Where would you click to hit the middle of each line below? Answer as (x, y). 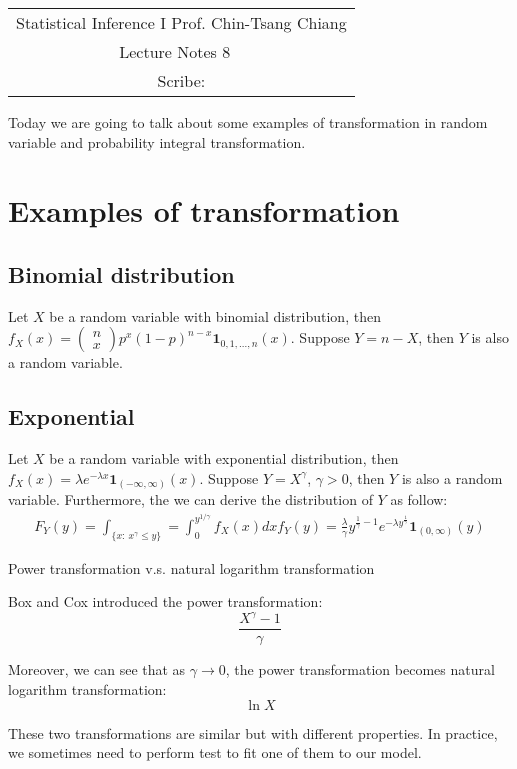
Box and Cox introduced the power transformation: (165, 601)
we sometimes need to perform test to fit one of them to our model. (215, 752)
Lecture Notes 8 (175, 51)
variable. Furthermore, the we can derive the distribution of (190, 499)
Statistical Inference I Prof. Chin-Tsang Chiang (181, 22)
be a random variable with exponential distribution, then (224, 458)
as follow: (419, 499)
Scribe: (181, 80)
